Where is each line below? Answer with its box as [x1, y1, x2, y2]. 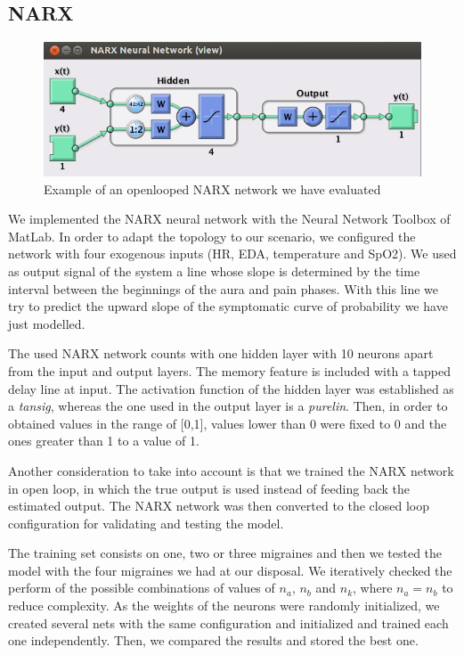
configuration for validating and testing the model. [8, 513, 284, 532]
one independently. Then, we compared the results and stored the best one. [8, 631, 419, 650]
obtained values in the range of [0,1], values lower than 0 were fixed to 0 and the [8, 413, 447, 432]
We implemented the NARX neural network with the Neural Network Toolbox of [8, 209, 451, 228]
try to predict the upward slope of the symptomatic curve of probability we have [8, 297, 448, 315]
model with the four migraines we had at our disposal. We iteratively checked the [8, 561, 452, 579]
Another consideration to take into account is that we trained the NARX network [8, 461, 454, 479]
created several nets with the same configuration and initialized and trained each [8, 613, 449, 632]
